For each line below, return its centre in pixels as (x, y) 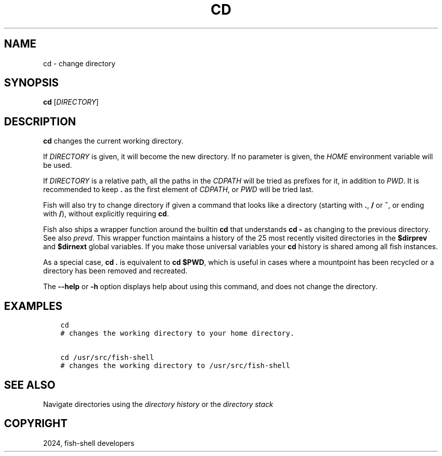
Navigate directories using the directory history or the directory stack (158, 404)
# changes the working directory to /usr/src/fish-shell (175, 366)
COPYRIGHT (36, 424)
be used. (58, 165)
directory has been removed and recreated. (115, 271)
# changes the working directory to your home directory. (177, 333)
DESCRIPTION (40, 121)
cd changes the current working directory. (113, 141)
